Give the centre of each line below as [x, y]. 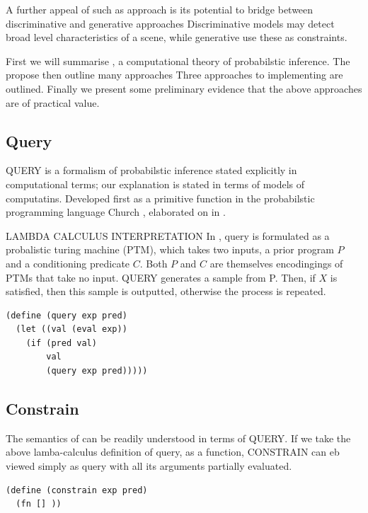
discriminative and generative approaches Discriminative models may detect [170, 23]
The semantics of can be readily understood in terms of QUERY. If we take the [178, 438]
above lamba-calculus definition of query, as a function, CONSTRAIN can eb [173, 452]
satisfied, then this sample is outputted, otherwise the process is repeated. [166, 291]
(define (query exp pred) [67, 315]
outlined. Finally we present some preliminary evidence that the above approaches [184, 88]
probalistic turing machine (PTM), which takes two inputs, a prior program [170, 249]
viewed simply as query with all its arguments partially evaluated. [149, 466]
